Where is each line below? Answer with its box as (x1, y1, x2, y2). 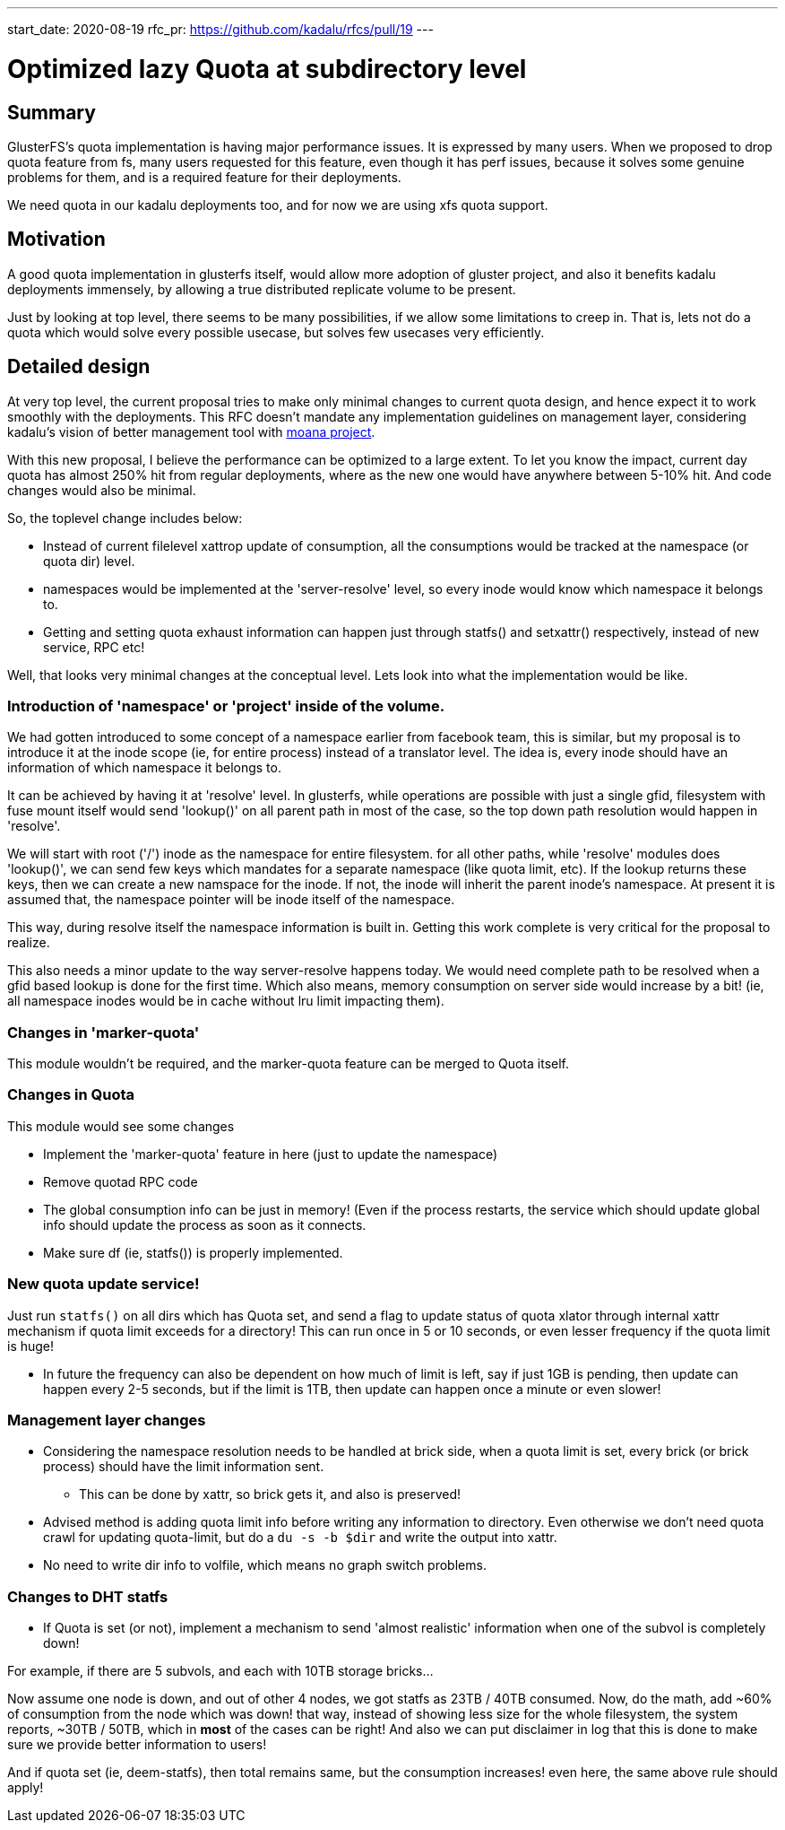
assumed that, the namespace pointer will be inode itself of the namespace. (7, 892, 455, 908)
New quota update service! (7, 1275, 200, 1294)
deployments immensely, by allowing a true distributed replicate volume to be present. (7, 281, 516, 297)
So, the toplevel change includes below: (7, 510, 243, 526)
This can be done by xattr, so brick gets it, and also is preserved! (79, 1486, 462, 1503)
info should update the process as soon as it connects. (43, 1216, 367, 1233)
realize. (7, 935, 50, 951)
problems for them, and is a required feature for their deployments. (7, 169, 401, 185)
